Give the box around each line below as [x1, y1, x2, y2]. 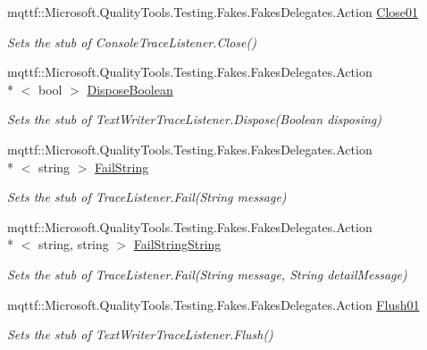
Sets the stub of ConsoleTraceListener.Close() [7, 32, 256, 51]
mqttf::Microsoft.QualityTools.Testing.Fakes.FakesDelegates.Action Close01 [7, 3, 419, 21]
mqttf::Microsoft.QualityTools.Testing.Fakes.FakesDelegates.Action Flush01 [7, 295, 420, 313]
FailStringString [133, 235, 222, 254]
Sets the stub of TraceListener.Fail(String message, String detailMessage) [7, 264, 407, 283]
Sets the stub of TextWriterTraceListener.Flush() [7, 325, 273, 344]
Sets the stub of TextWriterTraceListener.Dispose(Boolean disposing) [7, 110, 381, 129]
